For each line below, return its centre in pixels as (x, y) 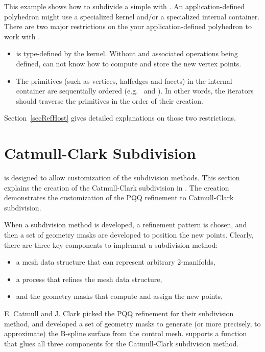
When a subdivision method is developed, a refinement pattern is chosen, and (126, 225)
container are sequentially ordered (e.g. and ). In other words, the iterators (135, 91)
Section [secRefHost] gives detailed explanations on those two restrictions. (120, 118)
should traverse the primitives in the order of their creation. (110, 100)
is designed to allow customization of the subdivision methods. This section (122, 178)
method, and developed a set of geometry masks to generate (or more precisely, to (132, 323)
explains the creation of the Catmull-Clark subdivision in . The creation (117, 187)
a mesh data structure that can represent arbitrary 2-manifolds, (116, 262)
